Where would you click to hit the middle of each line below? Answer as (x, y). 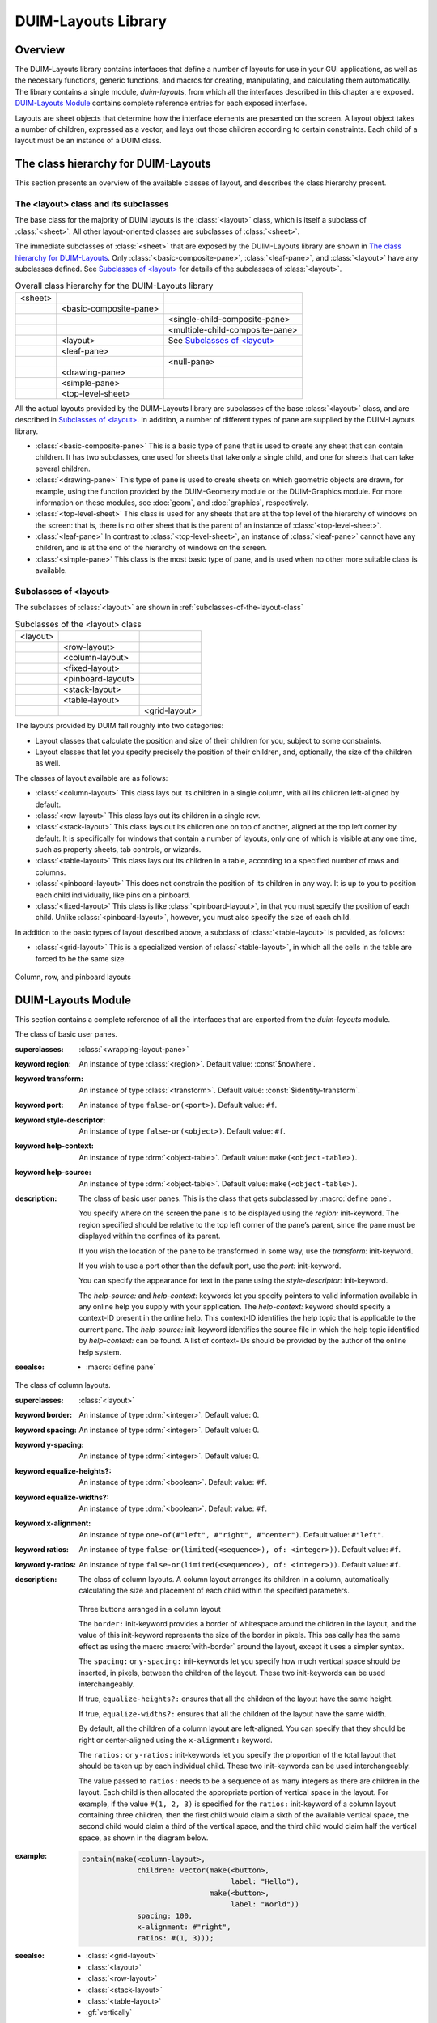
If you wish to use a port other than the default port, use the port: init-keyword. (210, 1266)
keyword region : (43, 1064)
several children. (63, 469)
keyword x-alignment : (53, 1523)
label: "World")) (265, 1904)
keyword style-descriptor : (60, 1120)
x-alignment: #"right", (184, 1927)
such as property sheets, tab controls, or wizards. (118, 850)
